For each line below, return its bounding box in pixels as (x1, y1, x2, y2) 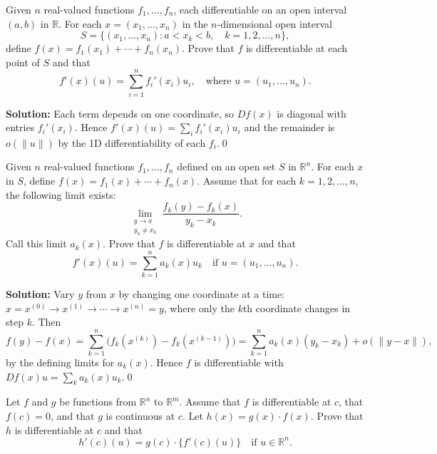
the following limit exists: (6, 187, 116, 202)
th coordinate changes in (242, 300, 351, 315)
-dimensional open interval (217, 16, 333, 31)
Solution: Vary (6, 287, 75, 301)
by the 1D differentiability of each (58, 135, 206, 150)
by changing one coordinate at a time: (118, 287, 285, 301)
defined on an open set (177, 159, 276, 174)
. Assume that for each (197, 173, 297, 188)
